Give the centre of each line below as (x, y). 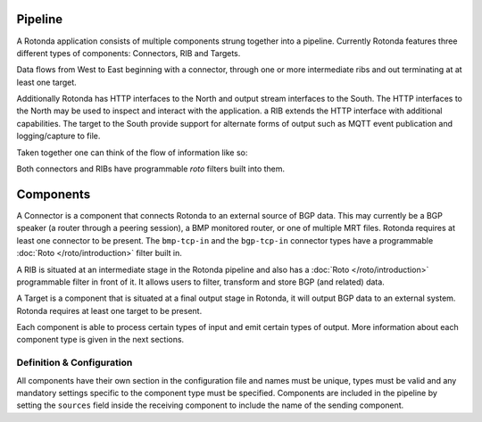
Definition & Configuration (75, 363)
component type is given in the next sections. (100, 340)
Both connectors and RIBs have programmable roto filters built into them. (151, 169)
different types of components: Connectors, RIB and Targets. (129, 53)
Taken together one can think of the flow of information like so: (132, 153)
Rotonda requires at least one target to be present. (109, 310)
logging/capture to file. (58, 136)
